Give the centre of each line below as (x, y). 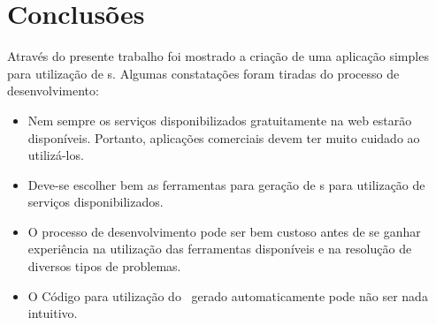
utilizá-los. (56, 155)
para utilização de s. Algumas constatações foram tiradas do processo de (203, 73)
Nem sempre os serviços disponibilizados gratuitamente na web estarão (220, 120)
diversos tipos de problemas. (104, 266)
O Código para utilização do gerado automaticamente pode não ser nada (228, 295)
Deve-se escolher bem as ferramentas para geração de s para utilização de (226, 184)
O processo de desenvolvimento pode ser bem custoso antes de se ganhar (224, 231)
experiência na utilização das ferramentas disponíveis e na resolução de (220, 249)
